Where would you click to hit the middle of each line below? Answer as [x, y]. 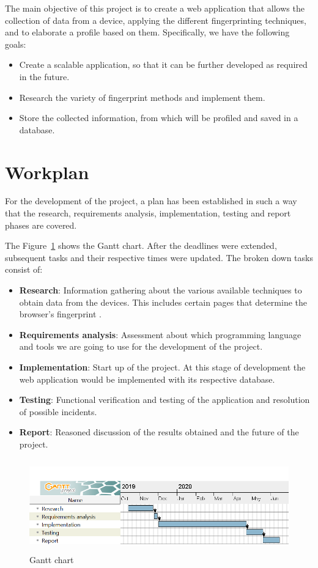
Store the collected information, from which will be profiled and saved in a [159, 118]
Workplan [47, 172]
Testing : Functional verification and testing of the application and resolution [165, 400]
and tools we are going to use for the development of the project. [141, 346]
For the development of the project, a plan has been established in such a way [151, 201]
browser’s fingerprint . [60, 314]
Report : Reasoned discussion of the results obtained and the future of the [159, 432]
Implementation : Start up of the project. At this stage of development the [162, 367]
